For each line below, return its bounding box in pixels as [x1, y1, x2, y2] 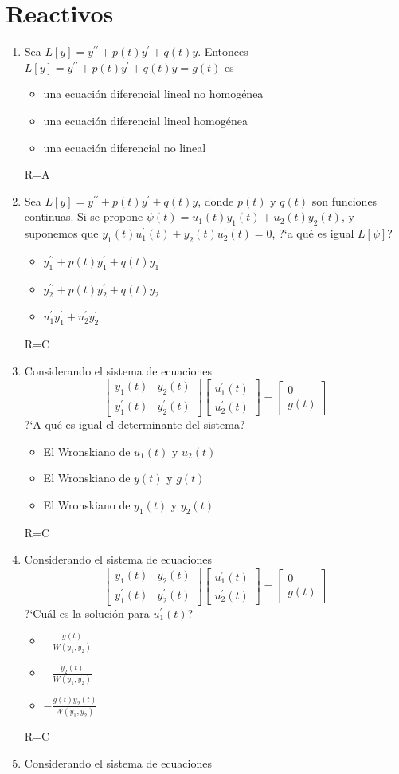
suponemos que [24, 225, 99, 242]
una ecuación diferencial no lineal [43, 139, 206, 155]
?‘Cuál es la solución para [24, 604, 150, 621]
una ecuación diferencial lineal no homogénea [43, 85, 264, 102]
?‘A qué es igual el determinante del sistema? [24, 416, 245, 433]
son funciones [311, 192, 377, 209]
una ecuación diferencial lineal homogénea [43, 112, 248, 128]
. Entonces [198, 43, 248, 60]
